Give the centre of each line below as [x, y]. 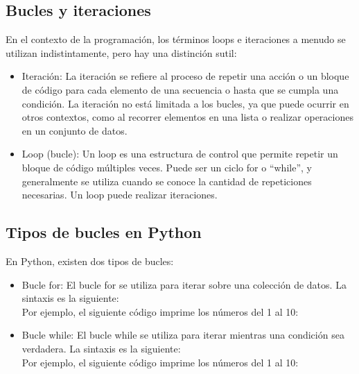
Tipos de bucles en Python [104, 232]
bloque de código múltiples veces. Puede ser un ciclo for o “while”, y [167, 167]
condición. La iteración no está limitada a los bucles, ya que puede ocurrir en [185, 103]
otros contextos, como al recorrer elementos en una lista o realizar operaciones [187, 117]
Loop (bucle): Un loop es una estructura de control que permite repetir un [180, 154]
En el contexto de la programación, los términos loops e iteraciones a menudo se [176, 39]
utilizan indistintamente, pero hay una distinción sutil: [121, 52]
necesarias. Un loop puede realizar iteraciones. [120, 195]
